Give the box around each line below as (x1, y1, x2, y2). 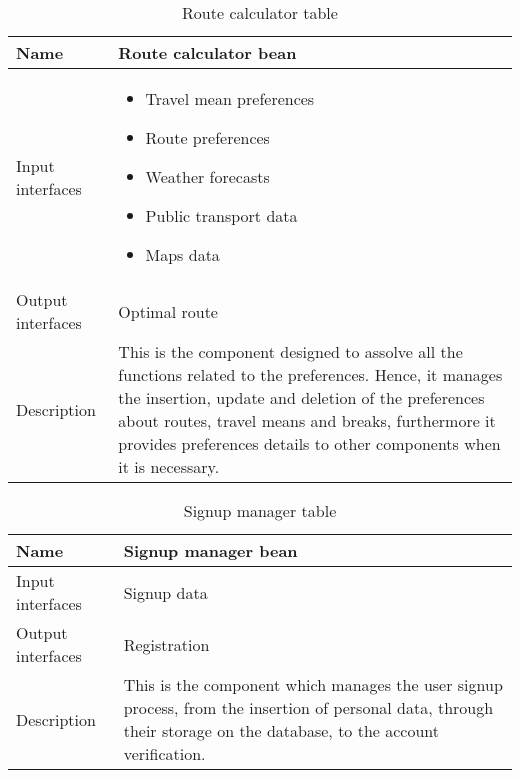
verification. (123, 742, 206, 765)
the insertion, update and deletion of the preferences (118, 386, 485, 409)
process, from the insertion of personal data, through (123, 696, 494, 719)
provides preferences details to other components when (118, 432, 501, 455)
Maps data (145, 243, 220, 266)
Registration (123, 632, 210, 656)
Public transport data (145, 204, 298, 227)
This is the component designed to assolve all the (118, 340, 463, 363)
